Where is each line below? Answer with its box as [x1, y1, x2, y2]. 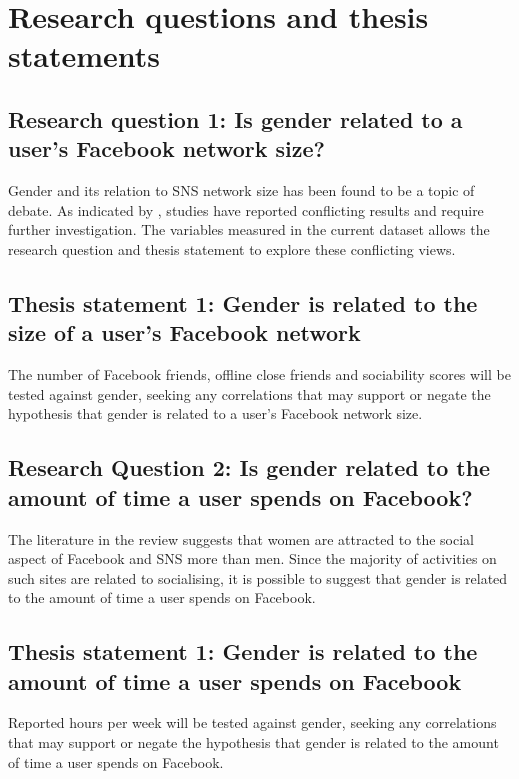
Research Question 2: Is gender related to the [8, 452, 491, 483]
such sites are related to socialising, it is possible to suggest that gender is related [8, 567, 508, 588]
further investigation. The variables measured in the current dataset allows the [8, 219, 490, 240]
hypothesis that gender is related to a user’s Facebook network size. [8, 403, 423, 424]
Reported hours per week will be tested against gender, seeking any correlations [8, 712, 497, 733]
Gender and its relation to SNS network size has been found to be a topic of [8, 180, 475, 201]
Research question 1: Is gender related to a [8, 103, 463, 134]
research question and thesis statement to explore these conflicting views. [8, 238, 456, 259]
